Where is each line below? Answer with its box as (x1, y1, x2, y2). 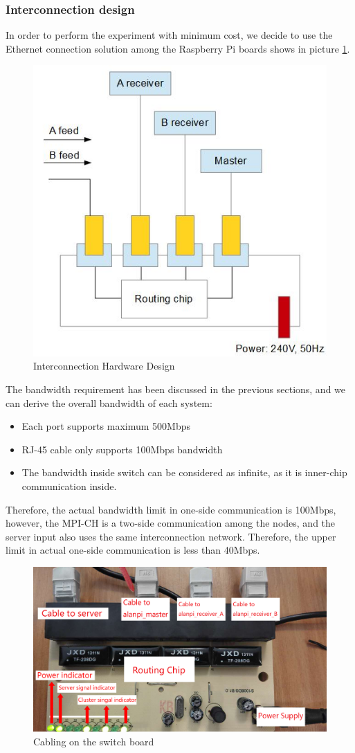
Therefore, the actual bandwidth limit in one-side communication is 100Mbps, (6, 502, 336, 516)
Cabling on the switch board (33, 734, 154, 748)
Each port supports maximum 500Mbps (21, 419, 190, 433)
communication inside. (21, 479, 117, 493)
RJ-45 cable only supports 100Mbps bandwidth (21, 442, 223, 456)
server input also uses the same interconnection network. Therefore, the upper (6, 529, 336, 543)
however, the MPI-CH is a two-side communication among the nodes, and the (6, 516, 336, 530)
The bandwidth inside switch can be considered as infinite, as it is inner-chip (21, 465, 347, 480)
